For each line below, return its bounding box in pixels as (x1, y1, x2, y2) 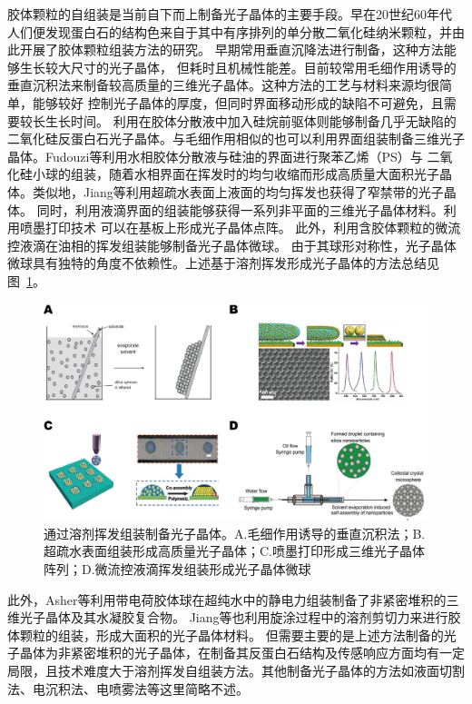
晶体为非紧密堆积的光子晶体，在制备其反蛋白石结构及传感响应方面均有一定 (19, 643, 465, 662)
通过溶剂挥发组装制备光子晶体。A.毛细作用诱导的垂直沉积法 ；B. (44, 523, 426, 542)
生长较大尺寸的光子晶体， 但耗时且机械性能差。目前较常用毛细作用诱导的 (19, 57, 457, 76)
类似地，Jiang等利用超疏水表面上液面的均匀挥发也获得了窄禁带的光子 (32, 182, 444, 201)
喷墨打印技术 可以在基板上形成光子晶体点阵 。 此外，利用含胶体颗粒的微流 (19, 218, 461, 237)
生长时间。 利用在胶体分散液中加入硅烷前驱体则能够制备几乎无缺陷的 (44, 111, 457, 130)
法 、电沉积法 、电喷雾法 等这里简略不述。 (7, 679, 249, 698)
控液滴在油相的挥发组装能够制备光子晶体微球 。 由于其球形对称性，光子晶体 (7, 235, 457, 254)
